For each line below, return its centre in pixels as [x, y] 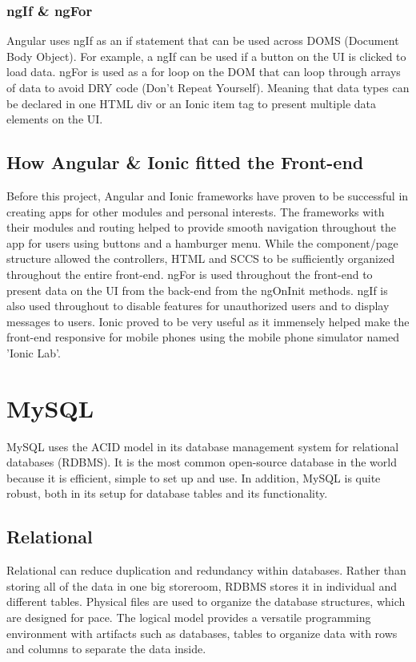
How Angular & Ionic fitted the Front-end [185, 162]
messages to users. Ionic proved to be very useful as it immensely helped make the [208, 321]
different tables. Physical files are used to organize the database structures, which [206, 601]
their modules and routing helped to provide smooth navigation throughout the [201, 227]
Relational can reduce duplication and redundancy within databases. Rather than [206, 570]
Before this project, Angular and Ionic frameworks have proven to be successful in [208, 195]
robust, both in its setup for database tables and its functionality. [167, 493]
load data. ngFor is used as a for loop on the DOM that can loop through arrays [204, 72]
